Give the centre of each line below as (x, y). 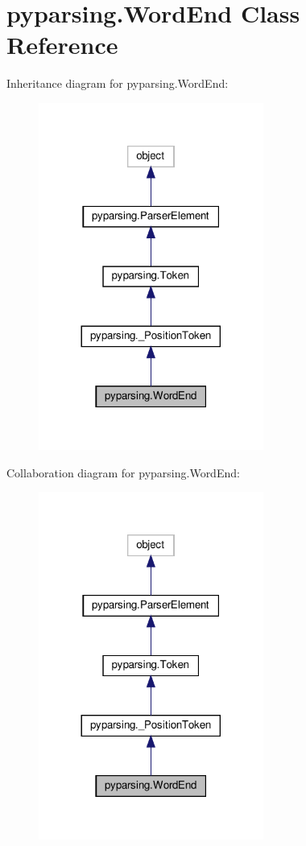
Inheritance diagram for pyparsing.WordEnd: (118, 83)
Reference (62, 45)
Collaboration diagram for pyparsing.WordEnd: (123, 472)
